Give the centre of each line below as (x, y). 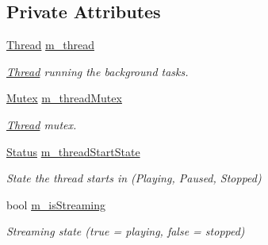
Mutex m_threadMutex (64, 98)
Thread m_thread (50, 45)
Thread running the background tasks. (98, 71)
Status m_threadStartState (73, 151)
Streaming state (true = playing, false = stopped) (126, 231)
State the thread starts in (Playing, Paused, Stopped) (134, 178)
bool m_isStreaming (56, 204)
